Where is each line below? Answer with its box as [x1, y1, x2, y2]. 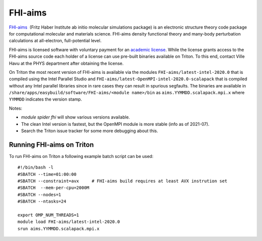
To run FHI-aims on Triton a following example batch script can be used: [9, 153, 154, 159]
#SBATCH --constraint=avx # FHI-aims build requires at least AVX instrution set [17, 178, 228, 184]
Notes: [9, 105, 22, 111]
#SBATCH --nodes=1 [17, 192, 62, 197]
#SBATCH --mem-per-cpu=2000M [17, 185, 90, 190]
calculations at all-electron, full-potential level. [9, 38, 102, 44]
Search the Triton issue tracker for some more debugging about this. [21, 128, 158, 134]
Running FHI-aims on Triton [9, 140, 94, 149]
